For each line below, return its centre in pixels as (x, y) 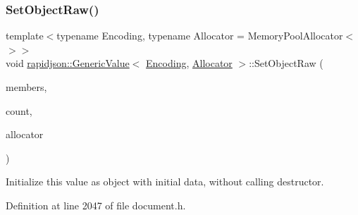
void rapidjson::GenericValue (68, 63)
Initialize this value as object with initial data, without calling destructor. (165, 182)
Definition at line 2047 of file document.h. (96, 205)
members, (26, 87)
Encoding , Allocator (189, 63)
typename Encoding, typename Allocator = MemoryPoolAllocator (200, 36)
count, (19, 110)
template (25, 36)
